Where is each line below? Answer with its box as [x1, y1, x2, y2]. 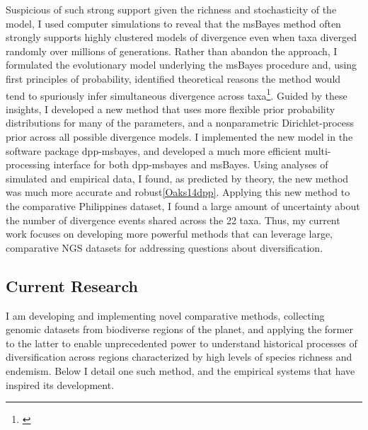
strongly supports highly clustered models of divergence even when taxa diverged [6, 30, 357, 45]
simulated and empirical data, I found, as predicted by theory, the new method [6, 170, 349, 185]
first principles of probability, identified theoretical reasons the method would [6, 71, 341, 86]
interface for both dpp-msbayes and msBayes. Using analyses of [53, 157, 328, 172]
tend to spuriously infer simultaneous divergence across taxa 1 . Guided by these [6, 86, 347, 103]
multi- [304, 143, 331, 158]
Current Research [6, 274, 138, 296]
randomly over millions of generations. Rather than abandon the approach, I [6, 43, 338, 58]
